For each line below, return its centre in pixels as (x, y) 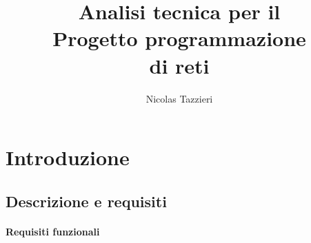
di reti (179, 65)
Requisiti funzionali (53, 231)
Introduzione (68, 157)
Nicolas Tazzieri (179, 98)
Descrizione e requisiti (86, 201)
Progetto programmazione (179, 38)
